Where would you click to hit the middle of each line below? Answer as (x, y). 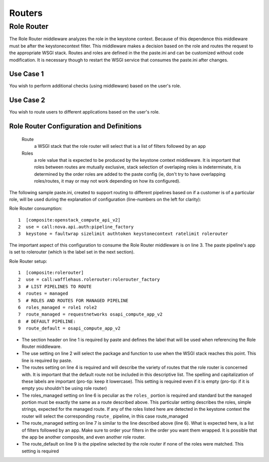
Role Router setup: (28, 261)
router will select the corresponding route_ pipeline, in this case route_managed (105, 416)
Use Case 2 (27, 100)
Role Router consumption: (36, 209)
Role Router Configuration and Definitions (75, 126)
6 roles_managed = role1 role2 (58, 307)
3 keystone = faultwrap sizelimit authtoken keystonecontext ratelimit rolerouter (123, 234)
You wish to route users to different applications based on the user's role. (84, 112)
